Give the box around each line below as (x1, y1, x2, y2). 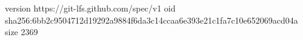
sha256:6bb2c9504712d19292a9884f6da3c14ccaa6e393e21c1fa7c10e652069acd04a (5, 13, 298, 26)
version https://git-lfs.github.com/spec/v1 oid (5, 2, 176, 14)
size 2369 (5, 25, 38, 38)
